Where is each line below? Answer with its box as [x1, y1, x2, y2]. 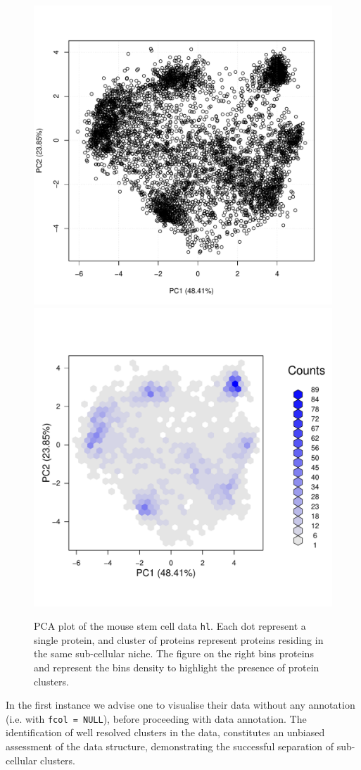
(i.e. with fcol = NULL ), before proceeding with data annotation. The [6, 711, 307, 726]
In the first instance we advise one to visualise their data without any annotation [6, 697, 355, 712]
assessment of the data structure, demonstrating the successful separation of [6, 739, 334, 754]
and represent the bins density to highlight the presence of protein [34, 660, 319, 675]
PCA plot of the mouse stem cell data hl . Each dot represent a [34, 619, 306, 633]
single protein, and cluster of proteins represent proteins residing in [34, 632, 324, 647]
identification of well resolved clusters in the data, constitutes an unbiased [6, 725, 325, 740]
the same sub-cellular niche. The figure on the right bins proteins [34, 646, 314, 661]
